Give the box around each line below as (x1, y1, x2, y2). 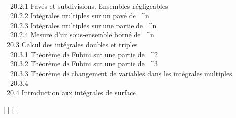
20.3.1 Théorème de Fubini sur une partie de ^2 (10, 49, 158, 59)
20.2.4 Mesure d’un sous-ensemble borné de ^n (10, 29, 154, 40)
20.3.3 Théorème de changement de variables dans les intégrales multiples (10, 68, 232, 78)
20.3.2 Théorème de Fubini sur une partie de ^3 (10, 59, 158, 69)
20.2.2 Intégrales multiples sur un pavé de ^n (10, 10, 149, 21)
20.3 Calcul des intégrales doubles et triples (6, 39, 138, 49)
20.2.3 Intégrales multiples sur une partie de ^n (10, 20, 157, 30)
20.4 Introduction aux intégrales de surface (6, 87, 136, 97)
